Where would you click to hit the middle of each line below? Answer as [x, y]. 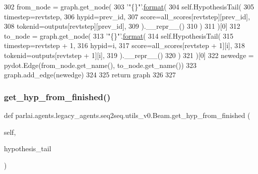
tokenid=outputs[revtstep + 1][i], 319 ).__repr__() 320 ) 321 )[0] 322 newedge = [129, 55]
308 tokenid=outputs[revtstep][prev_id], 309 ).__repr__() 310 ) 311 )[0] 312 [122, 26]
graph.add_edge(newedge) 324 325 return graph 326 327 [90, 75]
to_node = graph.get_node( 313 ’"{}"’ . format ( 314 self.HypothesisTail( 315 [119, 35]
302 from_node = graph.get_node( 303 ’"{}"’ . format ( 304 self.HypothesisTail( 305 [129, 6]
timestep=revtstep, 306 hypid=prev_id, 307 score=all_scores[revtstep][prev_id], [127, 16]
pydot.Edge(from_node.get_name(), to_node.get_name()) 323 [100, 65]
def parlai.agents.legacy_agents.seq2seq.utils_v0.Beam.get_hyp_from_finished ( [127, 115]
